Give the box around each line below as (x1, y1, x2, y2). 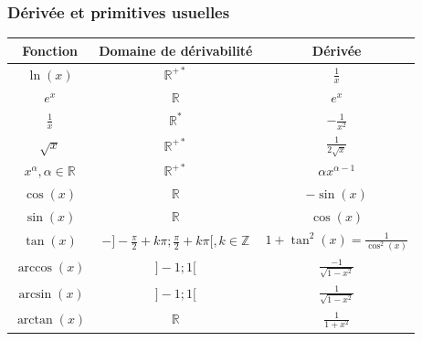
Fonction (22, 40, 78, 59)
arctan (16, 314, 53, 327)
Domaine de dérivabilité (99, 40, 253, 59)
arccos (17, 261, 53, 275)
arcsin (18, 288, 52, 302)
